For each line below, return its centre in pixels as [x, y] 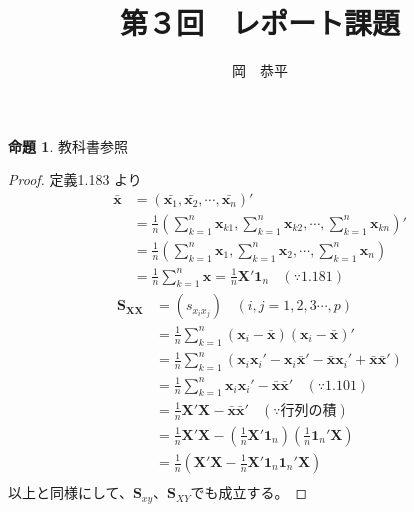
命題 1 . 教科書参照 [68, 145]
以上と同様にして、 [70, 492]
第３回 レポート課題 [259, 22]
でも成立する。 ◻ [249, 492]
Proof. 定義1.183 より [75, 179]
